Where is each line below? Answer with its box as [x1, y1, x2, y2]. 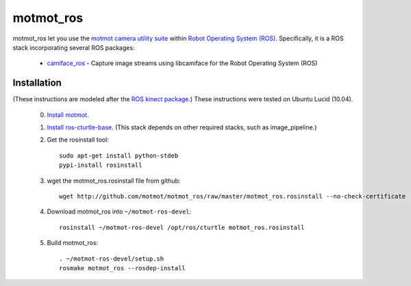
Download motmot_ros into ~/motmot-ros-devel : [47, 207, 192, 216]
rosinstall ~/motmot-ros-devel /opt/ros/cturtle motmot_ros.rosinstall [59, 223, 305, 231]
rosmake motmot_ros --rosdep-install [59, 264, 186, 272]
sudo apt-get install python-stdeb [59, 151, 179, 159]
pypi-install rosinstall [59, 161, 142, 169]
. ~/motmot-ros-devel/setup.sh [59, 255, 164, 263]
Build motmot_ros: [47, 239, 99, 247]
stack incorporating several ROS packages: [12, 43, 135, 51]
